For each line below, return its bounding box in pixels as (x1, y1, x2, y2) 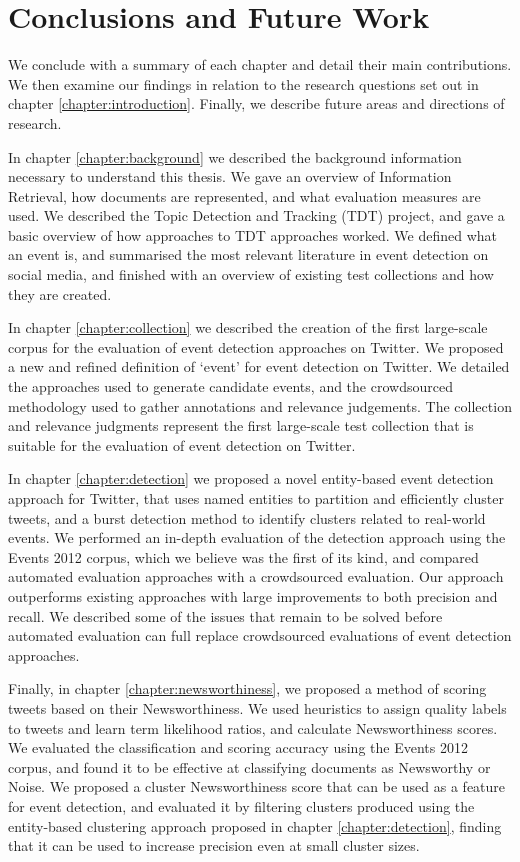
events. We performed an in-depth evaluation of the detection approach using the (8, 527, 506, 548)
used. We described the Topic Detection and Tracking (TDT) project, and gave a (8, 205, 505, 226)
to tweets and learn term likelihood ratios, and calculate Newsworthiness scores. (8, 717, 498, 738)
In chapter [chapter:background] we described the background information (8, 146, 462, 167)
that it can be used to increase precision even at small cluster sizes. (8, 835, 420, 856)
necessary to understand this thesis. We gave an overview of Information (8, 166, 452, 187)
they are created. (8, 283, 112, 304)
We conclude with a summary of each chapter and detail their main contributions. (8, 54, 512, 75)
